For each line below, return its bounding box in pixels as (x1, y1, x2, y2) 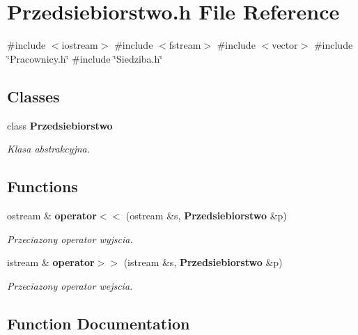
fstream (169, 38, 201, 52)
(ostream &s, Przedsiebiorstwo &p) (125, 208, 287, 222)
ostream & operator (7, 208, 97, 222)
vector (272, 38, 298, 52)
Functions (7, 176, 78, 197)
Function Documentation (7, 312, 190, 334)
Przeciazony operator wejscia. (7, 278, 133, 293)
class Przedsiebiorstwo (7, 118, 113, 132)
